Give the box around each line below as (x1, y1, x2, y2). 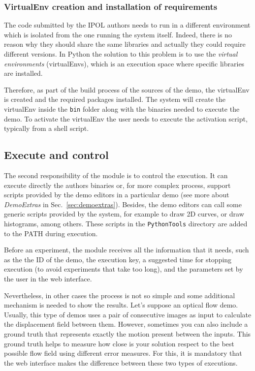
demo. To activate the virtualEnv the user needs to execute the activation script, (4, 113, 248, 124)
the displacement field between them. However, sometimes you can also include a (4, 319, 248, 329)
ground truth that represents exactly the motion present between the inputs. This (4, 328, 251, 339)
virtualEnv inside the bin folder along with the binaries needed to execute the (4, 103, 240, 114)
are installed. (4, 68, 43, 78)
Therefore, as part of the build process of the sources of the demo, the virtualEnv (4, 84, 250, 94)
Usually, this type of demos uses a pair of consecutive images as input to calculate (4, 309, 252, 319)
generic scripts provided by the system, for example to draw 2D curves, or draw (4, 209, 244, 219)
